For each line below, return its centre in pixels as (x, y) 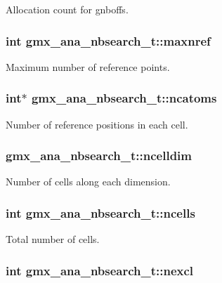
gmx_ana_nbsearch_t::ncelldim (99, 156)
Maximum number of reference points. (88, 66)
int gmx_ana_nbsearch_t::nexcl (100, 270)
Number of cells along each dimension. (88, 182)
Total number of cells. (53, 239)
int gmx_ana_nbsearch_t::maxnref (108, 40)
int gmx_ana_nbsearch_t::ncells (100, 212)
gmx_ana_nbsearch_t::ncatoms (124, 98)
